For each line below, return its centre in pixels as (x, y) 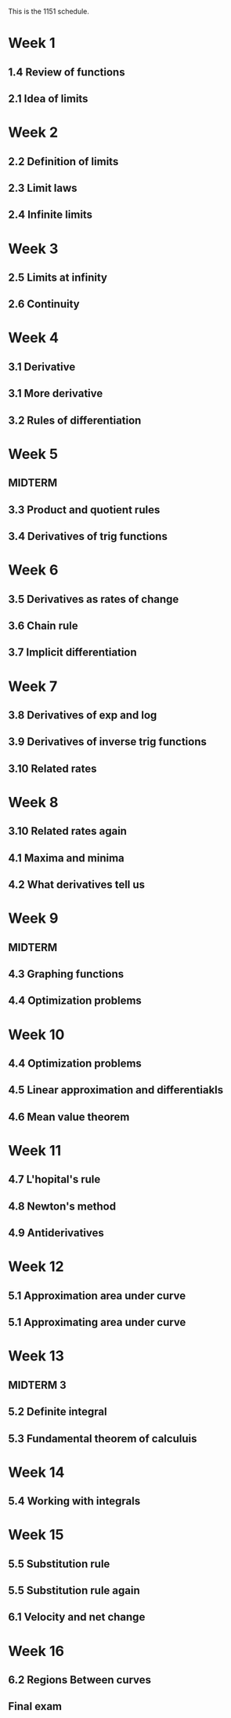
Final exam (35, 1707)
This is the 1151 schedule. (49, 11)
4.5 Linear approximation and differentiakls (116, 1090)
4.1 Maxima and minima (67, 858)
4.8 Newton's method (62, 1206)
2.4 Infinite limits (50, 215)
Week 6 (33, 570)
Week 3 (33, 249)
